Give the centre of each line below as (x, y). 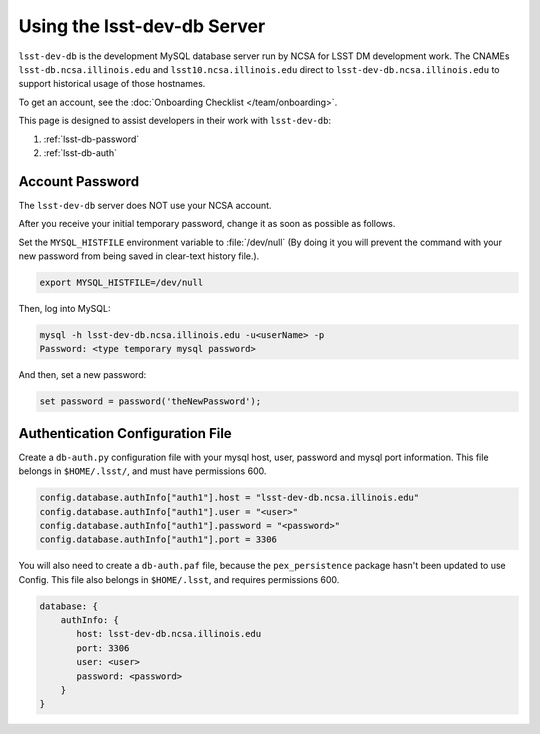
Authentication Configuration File (125, 433)
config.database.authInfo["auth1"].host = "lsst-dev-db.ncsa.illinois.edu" (229, 498)
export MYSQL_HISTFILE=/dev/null (121, 282)
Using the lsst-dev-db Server (142, 26)
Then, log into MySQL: (64, 308)
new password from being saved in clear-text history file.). (139, 256)
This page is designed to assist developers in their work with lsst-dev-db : (175, 121)
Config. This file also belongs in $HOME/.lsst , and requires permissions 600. (179, 579)
